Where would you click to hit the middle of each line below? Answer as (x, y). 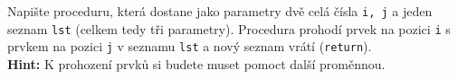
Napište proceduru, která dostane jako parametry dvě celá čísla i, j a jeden (220, 11)
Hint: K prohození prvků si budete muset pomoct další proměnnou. (196, 63)
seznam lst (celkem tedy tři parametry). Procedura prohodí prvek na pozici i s (229, 28)
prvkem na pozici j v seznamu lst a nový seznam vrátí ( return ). (190, 46)
